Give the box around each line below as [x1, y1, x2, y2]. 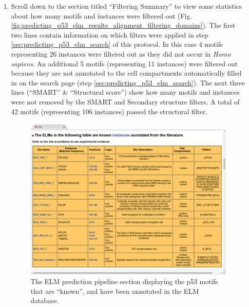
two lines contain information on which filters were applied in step [11, 29, 209, 40]
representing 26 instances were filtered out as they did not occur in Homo [11, 48, 231, 59]
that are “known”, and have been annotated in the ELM [30, 286, 199, 296]
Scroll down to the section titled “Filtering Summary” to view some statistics [11, 1, 242, 11]
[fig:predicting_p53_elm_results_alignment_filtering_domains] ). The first [11, 20, 235, 30]
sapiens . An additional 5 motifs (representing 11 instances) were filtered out [11, 58, 238, 68]
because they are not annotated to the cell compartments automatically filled [11, 68, 242, 78]
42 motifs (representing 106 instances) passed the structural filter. [11, 106, 208, 116]
